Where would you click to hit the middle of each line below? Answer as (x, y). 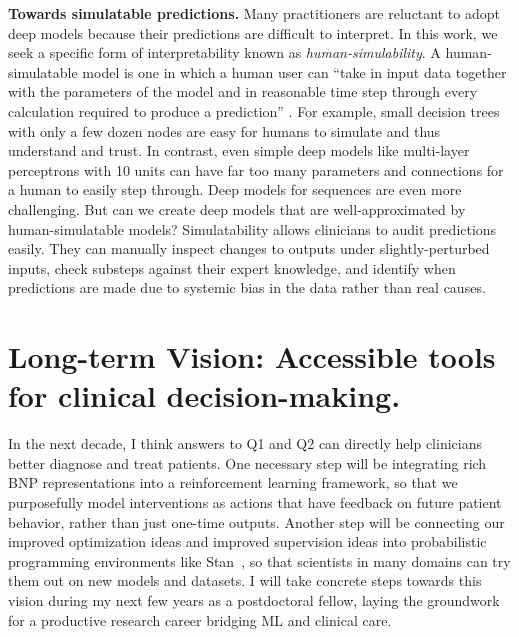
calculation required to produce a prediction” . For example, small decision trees (254, 110)
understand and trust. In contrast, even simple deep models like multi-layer (239, 150)
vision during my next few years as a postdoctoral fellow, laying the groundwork (254, 599)
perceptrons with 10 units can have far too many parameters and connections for (256, 169)
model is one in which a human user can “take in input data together (294, 71)
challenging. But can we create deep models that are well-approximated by (237, 208)
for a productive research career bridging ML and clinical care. (200, 619)
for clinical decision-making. (204, 395)
